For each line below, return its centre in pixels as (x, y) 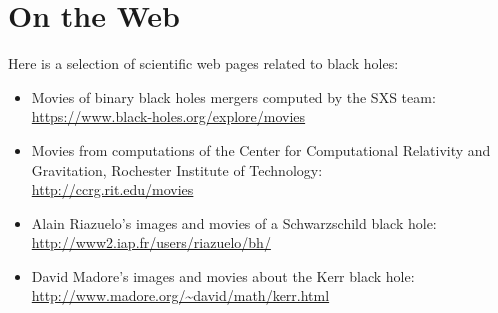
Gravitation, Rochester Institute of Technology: (177, 169)
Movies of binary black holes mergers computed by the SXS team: (233, 96)
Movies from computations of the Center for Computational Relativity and (261, 149)
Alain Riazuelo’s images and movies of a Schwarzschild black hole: (234, 222)
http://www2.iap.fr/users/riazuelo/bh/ (151, 242)
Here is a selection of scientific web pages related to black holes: (203, 63)
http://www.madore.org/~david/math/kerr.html (180, 295)
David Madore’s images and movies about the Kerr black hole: (223, 275)
